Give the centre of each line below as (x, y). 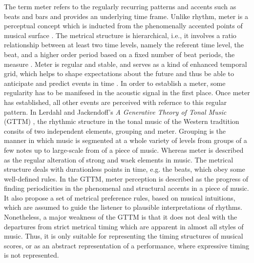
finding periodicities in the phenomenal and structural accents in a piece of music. (127, 188)
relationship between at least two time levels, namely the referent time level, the (124, 45)
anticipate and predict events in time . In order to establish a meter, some (115, 83)
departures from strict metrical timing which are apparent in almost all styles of (124, 226)
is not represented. (32, 255)
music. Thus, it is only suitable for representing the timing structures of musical (124, 236)
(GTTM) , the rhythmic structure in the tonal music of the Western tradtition (122, 121)
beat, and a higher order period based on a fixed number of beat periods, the (119, 54)
